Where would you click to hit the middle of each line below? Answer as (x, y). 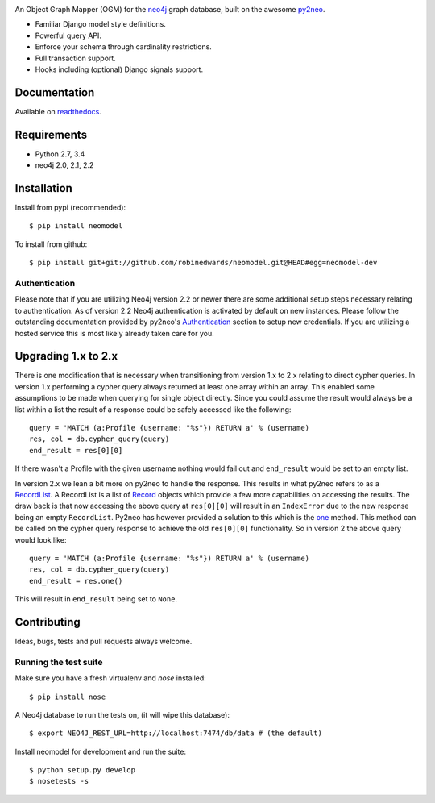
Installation (43, 188)
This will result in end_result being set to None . (96, 599)
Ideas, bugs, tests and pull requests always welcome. (104, 641)
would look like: (41, 539)
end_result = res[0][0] (76, 450)
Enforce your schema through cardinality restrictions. (124, 47)
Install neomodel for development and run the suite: (101, 751)
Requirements (51, 134)
